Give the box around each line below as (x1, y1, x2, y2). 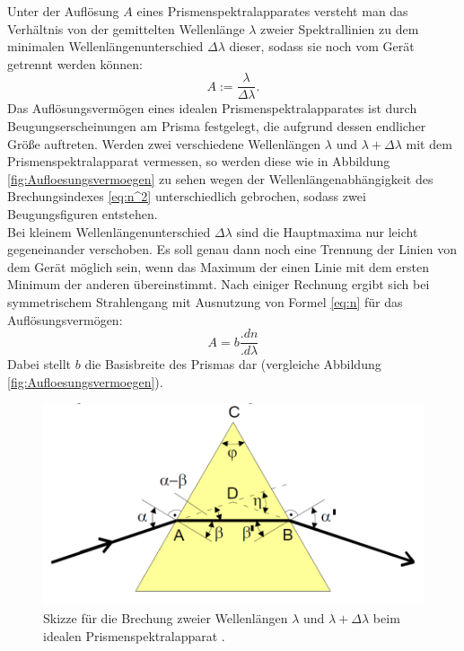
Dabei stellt (7, 355, 72, 374)
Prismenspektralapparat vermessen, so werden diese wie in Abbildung (7, 152, 390, 171)
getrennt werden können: (7, 54, 143, 73)
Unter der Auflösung (7, 2, 119, 20)
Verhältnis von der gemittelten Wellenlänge (7, 19, 245, 38)
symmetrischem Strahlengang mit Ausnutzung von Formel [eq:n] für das (7, 292, 403, 311)
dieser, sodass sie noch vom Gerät (229, 37, 415, 56)
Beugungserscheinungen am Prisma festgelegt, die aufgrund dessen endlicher (7, 117, 426, 136)
